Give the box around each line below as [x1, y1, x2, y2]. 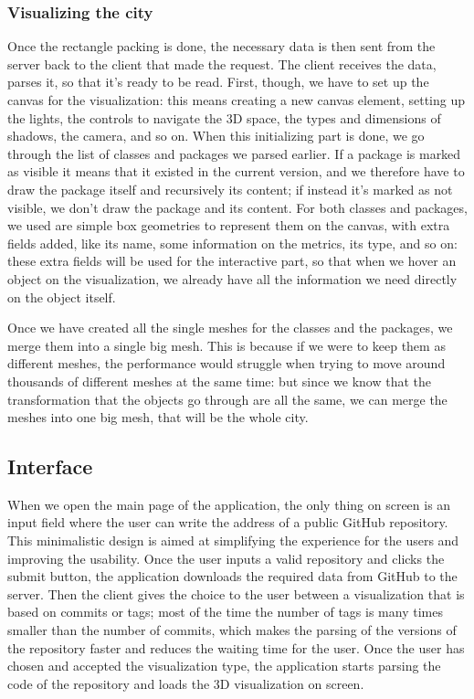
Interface [7, 452, 93, 481]
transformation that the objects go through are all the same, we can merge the [7, 389, 448, 408]
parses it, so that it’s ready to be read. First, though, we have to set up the [7, 72, 429, 91]
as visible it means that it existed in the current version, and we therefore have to [7, 162, 465, 181]
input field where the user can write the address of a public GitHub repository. [7, 513, 448, 532]
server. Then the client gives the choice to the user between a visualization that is [7, 584, 465, 603]
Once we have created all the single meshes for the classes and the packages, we [7, 318, 453, 337]
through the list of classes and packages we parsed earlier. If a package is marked [7, 143, 461, 163]
